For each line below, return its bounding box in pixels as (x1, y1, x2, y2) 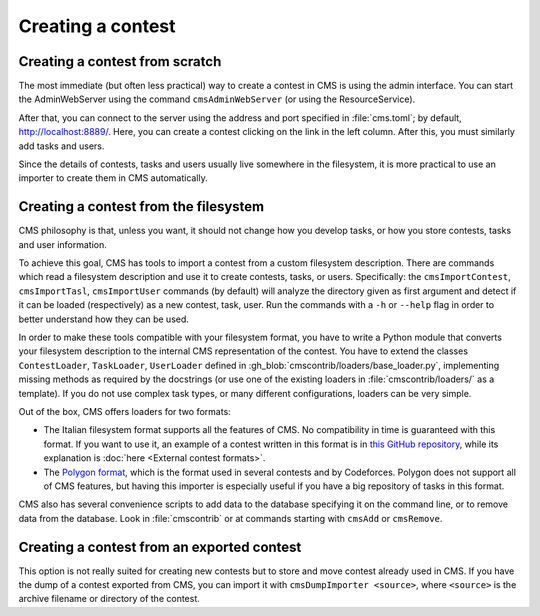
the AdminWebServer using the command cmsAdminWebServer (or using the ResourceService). (18, 93, 416, 105)
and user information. (18, 238, 107, 250)
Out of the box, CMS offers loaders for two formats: (18, 406, 232, 417)
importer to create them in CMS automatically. (18, 172, 209, 184)
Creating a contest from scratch (18, 53, 222, 70)
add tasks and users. (18, 140, 105, 152)
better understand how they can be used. (18, 313, 190, 325)
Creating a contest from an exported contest (18, 538, 302, 555)
